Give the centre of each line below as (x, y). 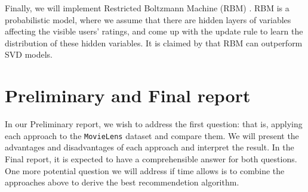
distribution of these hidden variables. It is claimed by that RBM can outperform (154, 43)
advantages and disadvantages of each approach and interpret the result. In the (150, 147)
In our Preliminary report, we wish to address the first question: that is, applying (154, 124)
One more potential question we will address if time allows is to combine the (145, 170)
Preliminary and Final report (128, 95)
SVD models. (29, 54)
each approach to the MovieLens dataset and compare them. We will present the (152, 135)
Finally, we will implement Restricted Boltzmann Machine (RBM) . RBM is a (147, 8)
